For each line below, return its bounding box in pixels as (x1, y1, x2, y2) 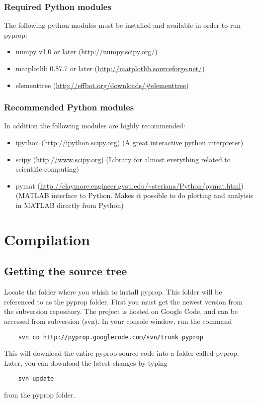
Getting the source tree (4, 263, 127, 279)
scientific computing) (15, 164, 80, 174)
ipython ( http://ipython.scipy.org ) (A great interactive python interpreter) (15, 137, 244, 147)
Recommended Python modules (4, 101, 134, 113)
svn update (18, 375, 54, 383)
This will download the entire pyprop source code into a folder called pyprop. (4, 348, 239, 358)
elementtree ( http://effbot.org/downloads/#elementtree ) (15, 80, 189, 90)
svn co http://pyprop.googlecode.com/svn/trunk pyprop (18, 333, 203, 341)
